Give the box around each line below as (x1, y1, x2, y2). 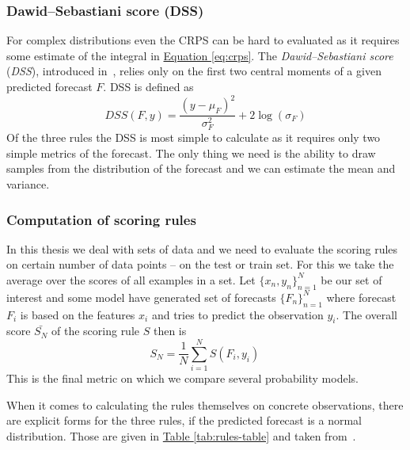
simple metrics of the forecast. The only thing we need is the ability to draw (6, 144, 376, 161)
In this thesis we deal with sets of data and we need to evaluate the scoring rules (6, 240, 398, 257)
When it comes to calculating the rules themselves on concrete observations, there (6, 396, 404, 413)
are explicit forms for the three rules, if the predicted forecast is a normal (6, 412, 362, 429)
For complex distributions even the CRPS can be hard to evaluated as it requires (6, 32, 400, 48)
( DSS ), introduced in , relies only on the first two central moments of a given (6, 63, 382, 79)
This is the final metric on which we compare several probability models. (6, 370, 359, 387)
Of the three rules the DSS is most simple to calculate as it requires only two (6, 129, 381, 146)
